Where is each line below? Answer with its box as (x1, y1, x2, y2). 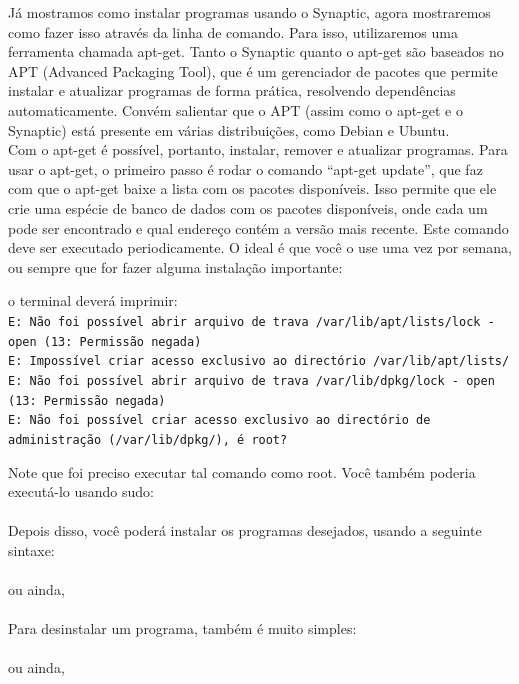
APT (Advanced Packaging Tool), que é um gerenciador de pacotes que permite (8, 60, 498, 81)
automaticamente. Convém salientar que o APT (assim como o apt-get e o (8, 99, 463, 120)
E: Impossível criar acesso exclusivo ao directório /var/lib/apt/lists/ (8, 354, 510, 369)
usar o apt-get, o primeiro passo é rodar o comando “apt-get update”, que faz (8, 158, 483, 179)
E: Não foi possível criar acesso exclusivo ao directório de (8, 413, 431, 428)
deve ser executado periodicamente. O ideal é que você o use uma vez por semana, (8, 237, 512, 258)
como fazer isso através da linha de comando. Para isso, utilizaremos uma (8, 21, 458, 42)
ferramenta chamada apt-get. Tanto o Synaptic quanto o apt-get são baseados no (8, 41, 504, 62)
